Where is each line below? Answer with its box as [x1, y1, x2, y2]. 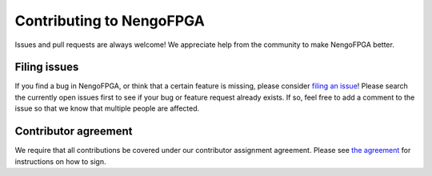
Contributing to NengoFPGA [14, 12, 206, 29]
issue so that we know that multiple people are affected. [14, 104, 200, 113]
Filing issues [14, 61, 79, 74]
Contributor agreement [14, 124, 133, 139]
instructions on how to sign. [14, 156, 107, 166]
